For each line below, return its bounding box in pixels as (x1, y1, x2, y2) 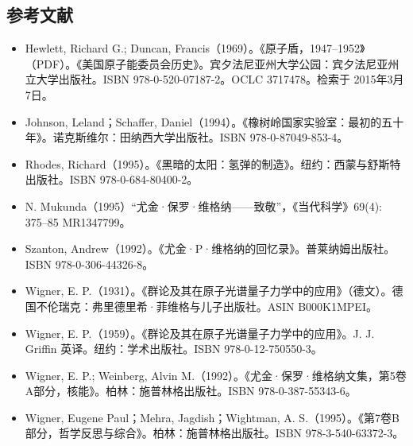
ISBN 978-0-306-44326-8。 (25, 255, 154, 272)
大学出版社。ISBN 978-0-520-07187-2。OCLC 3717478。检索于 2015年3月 (36, 71, 404, 87)
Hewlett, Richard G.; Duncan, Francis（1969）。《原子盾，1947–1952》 (25, 40, 365, 56)
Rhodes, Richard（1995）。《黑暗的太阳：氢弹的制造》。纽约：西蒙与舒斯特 (25, 155, 401, 172)
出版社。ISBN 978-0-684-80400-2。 (25, 171, 199, 188)
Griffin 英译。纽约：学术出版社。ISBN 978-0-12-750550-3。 (25, 340, 322, 357)
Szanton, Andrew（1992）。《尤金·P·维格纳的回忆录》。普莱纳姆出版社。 (25, 240, 396, 257)
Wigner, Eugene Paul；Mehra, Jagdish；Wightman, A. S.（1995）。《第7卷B (25, 409, 399, 425)
